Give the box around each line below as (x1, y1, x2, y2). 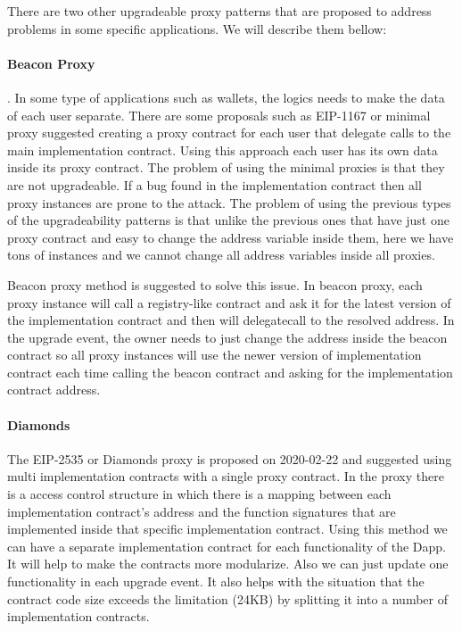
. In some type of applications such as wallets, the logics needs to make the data (7, 87, 445, 106)
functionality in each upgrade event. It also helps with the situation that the (7, 572, 425, 591)
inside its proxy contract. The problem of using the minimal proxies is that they (7, 158, 445, 177)
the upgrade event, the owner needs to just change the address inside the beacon (7, 328, 448, 346)
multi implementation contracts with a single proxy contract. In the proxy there (7, 467, 444, 486)
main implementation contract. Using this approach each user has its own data (7, 140, 438, 159)
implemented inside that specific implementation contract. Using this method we (7, 519, 448, 538)
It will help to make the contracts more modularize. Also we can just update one (7, 554, 449, 573)
